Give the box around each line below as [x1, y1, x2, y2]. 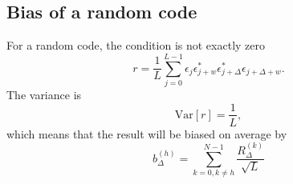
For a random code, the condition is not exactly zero [6, 37, 265, 54]
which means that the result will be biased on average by [6, 125, 287, 142]
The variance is [6, 86, 82, 102]
